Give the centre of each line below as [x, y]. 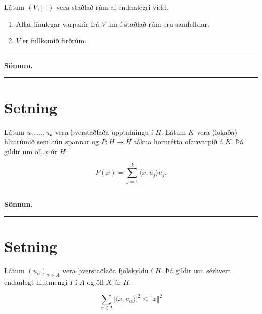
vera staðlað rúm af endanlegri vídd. [112, 7]
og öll [95, 281]
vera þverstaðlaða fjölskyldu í [108, 270]
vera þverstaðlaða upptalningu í [104, 131]
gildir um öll [23, 151]
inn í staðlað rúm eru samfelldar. [158, 23]
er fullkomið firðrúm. [54, 41]
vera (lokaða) [217, 131]
